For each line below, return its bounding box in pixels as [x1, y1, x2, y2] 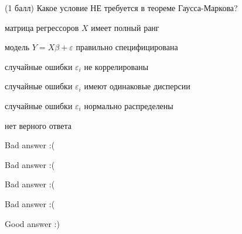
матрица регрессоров [5, 21, 79, 33]
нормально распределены [84, 99, 173, 111]
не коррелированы [84, 60, 149, 72]
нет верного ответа [5, 119, 71, 131]
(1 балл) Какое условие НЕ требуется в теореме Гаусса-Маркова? [5, 2, 238, 13]
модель [5, 41, 30, 53]
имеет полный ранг [91, 21, 159, 33]
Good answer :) [5, 217, 60, 229]
